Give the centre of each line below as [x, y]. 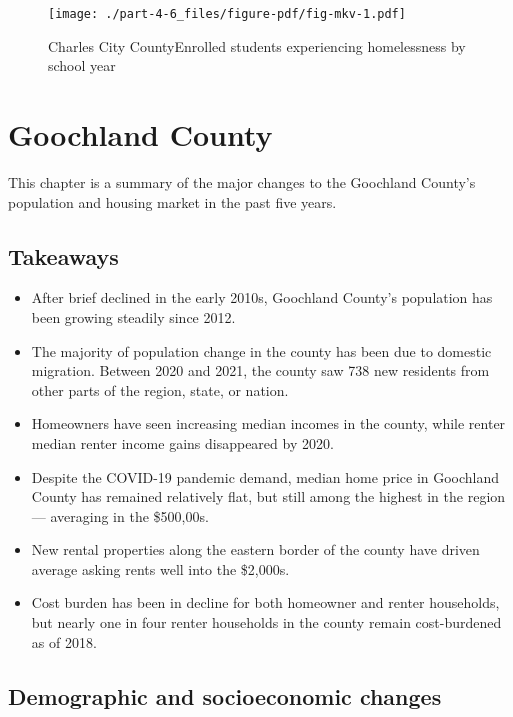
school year [82, 65]
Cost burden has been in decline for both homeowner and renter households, [265, 602]
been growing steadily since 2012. [133, 316]
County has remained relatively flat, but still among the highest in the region [268, 496]
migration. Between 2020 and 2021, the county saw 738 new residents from [260, 370]
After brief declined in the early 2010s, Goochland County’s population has [262, 297]
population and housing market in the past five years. [172, 201]
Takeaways [63, 255]
